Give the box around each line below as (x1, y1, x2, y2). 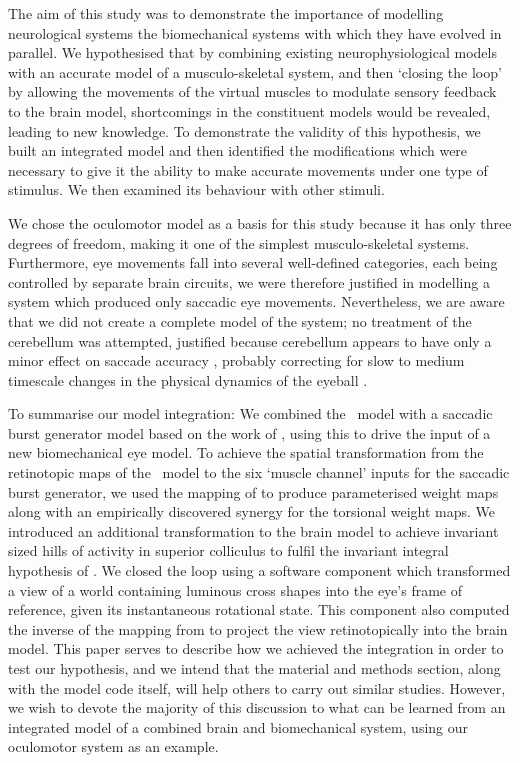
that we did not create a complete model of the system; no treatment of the (8, 310, 472, 331)
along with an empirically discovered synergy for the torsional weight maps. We (8, 501, 496, 522)
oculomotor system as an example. (8, 736, 219, 757)
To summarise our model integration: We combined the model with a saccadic (8, 403, 493, 424)
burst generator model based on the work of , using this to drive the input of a (8, 422, 491, 443)
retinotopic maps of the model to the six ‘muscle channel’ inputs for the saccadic (8, 462, 510, 483)
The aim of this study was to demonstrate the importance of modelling (8, 3, 444, 23)
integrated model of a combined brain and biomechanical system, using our (8, 716, 469, 737)
